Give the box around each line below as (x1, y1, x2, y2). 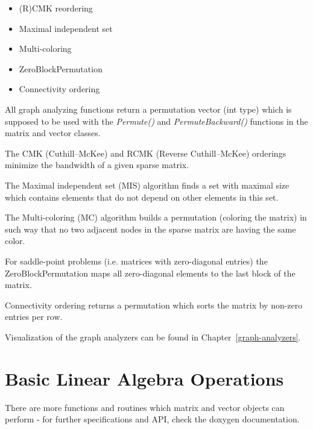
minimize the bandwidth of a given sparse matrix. (5, 158, 189, 171)
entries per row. (5, 310, 63, 323)
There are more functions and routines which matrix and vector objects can (5, 401, 285, 413)
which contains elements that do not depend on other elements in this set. (5, 190, 279, 203)
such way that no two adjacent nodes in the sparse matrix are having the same (5, 222, 296, 235)
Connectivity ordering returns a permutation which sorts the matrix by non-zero (5, 298, 303, 311)
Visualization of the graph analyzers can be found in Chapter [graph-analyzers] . (5, 330, 301, 343)
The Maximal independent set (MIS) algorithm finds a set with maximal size (5, 178, 289, 191)
